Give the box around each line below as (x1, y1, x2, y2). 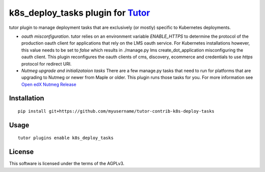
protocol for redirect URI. (21, 61, 72, 67)
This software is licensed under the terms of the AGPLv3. (9, 161, 125, 167)
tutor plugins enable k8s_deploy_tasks (18, 135, 114, 141)
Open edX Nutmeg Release (21, 81, 77, 87)
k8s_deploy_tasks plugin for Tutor (9, 7, 150, 18)
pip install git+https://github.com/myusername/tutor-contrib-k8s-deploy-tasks (18, 108, 214, 114)
